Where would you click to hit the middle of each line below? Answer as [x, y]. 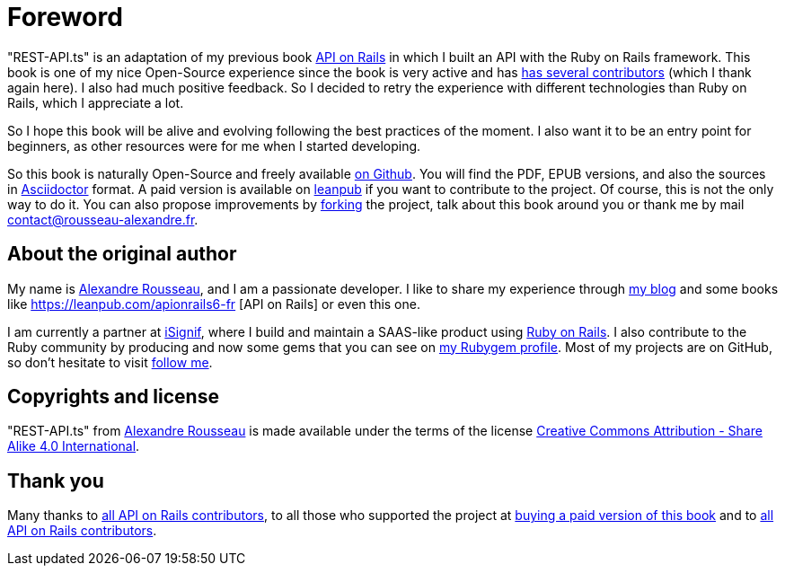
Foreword [65, 17]
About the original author [122, 254]
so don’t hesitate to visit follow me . [110, 362]
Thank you [56, 480]
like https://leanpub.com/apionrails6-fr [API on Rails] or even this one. [214, 304]
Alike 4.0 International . [74, 446]
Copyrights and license [113, 397]
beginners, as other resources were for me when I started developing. [214, 145]
